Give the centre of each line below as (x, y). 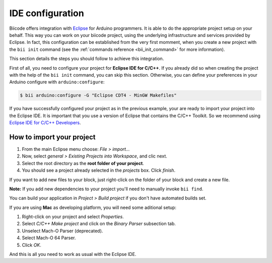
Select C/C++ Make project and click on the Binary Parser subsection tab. (99, 224)
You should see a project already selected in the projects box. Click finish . (99, 170)
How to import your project (52, 137)
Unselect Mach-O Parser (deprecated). (62, 231)
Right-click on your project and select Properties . (73, 217)
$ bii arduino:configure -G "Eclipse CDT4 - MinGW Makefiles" (98, 95)
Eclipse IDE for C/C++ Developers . (45, 123)
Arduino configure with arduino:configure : (57, 82)
